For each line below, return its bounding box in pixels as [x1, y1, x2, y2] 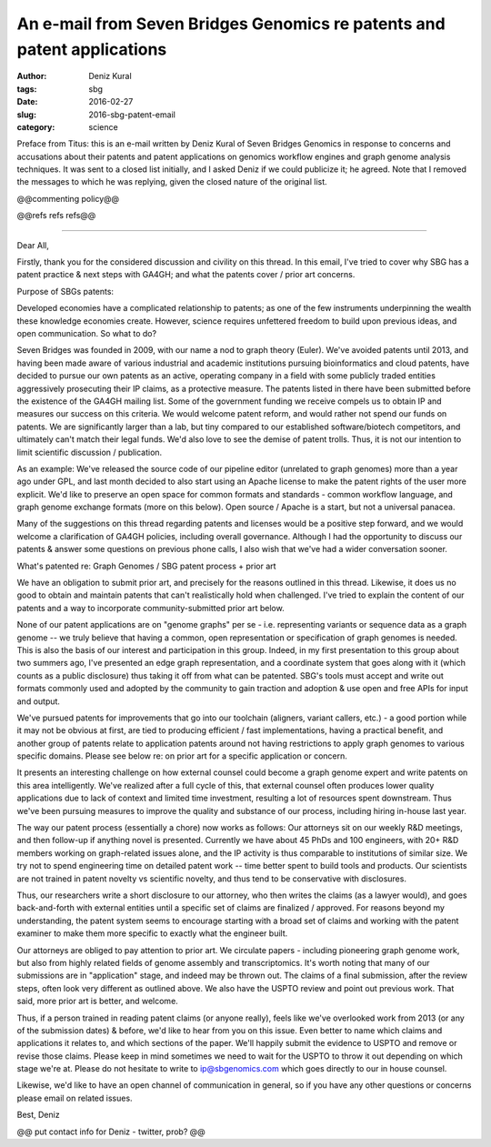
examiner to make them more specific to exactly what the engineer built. [16, 928, 288, 939]
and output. [16, 696, 61, 707]
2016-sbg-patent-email [88, 109, 176, 120]
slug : [16, 109, 36, 120]
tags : [16, 83, 37, 95]
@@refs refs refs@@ [16, 210, 96, 221]
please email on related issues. [16, 1092, 133, 1103]
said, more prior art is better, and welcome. [16, 996, 179, 1007]
